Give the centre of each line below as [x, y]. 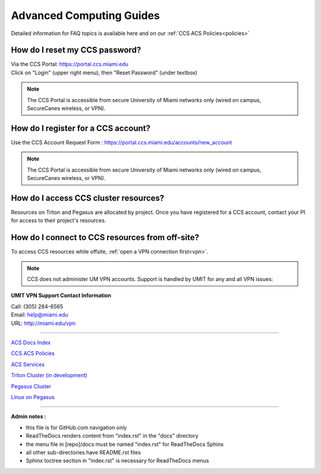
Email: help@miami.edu [40, 315]
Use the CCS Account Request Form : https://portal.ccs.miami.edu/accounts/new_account [122, 142]
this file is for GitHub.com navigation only [76, 427]
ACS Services [28, 364]
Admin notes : [29, 416]
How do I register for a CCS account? [81, 128]
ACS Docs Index [31, 343]
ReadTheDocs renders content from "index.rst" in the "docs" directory [112, 436]
